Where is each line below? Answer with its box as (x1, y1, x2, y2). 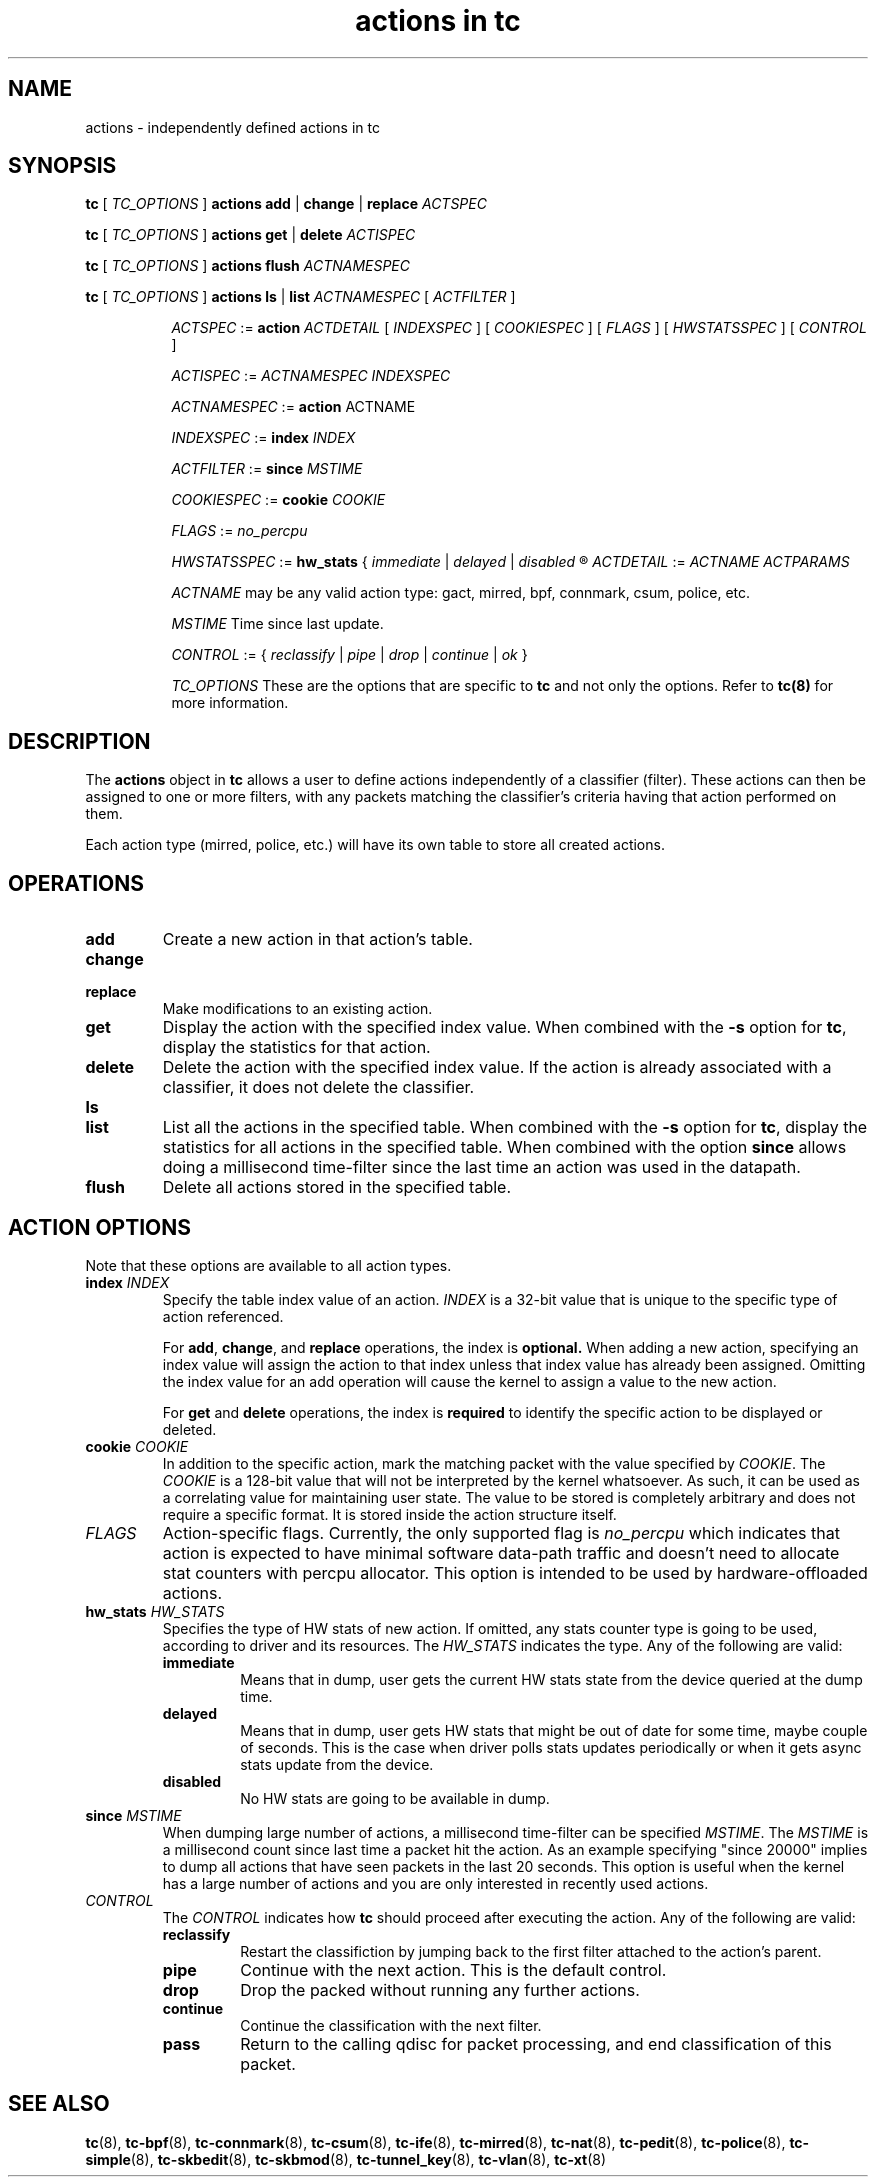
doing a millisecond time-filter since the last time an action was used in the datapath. (162, 1157, 801, 1178)
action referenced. (162, 1307, 284, 1325)
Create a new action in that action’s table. (162, 929, 473, 950)
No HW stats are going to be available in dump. (240, 1789, 550, 1807)
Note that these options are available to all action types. (85, 1256, 452, 1274)
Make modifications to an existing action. (162, 1000, 433, 1018)
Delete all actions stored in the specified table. (162, 1177, 511, 1198)
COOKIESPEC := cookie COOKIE (171, 491, 386, 509)
